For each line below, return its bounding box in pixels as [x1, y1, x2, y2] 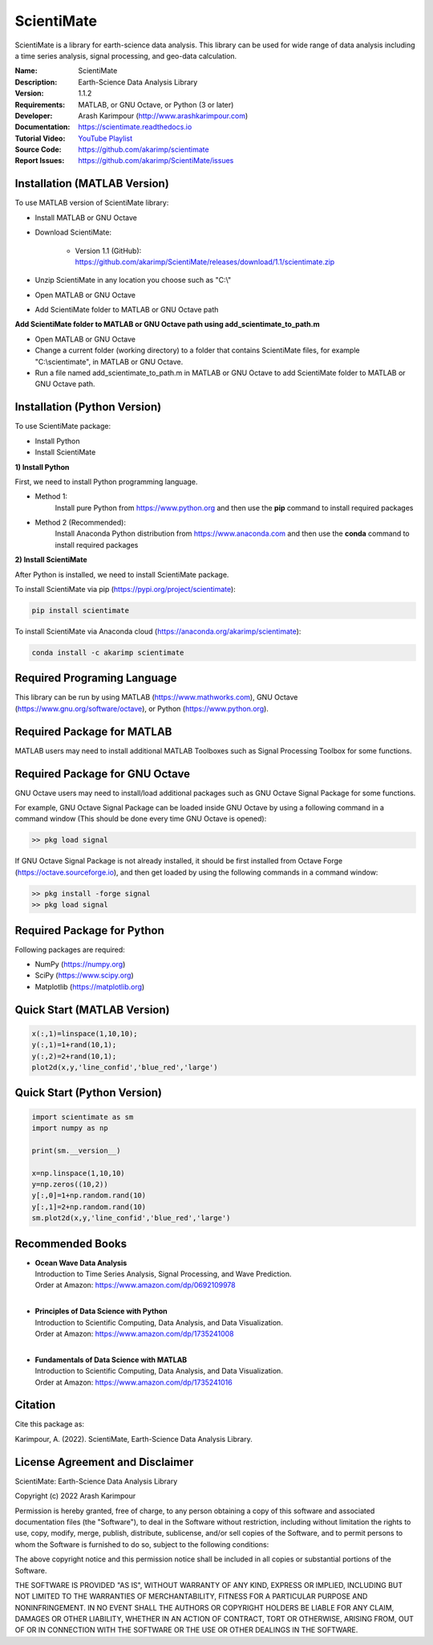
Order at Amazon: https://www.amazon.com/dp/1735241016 [34, 1378, 233, 1387]
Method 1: [34, 492, 68, 501]
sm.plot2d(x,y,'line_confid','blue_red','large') [31, 1214, 231, 1223]
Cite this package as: [14, 1419, 84, 1429]
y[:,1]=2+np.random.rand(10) [31, 1202, 147, 1211]
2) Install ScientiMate [14, 555, 87, 565]
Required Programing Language [14, 671, 177, 685]
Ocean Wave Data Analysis [34, 1258, 127, 1267]
